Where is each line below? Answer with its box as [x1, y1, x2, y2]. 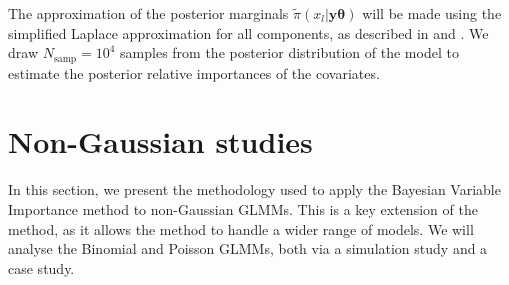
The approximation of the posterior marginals [8, 3, 289, 23]
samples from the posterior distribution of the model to [120, 42, 459, 63]
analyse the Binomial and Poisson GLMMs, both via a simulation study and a [8, 238, 488, 259]
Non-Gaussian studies [8, 121, 313, 162]
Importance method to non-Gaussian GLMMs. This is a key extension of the [8, 198, 478, 219]
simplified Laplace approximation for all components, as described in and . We [8, 22, 489, 43]
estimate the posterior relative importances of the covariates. [8, 62, 380, 83]
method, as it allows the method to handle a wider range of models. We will [8, 218, 474, 239]
